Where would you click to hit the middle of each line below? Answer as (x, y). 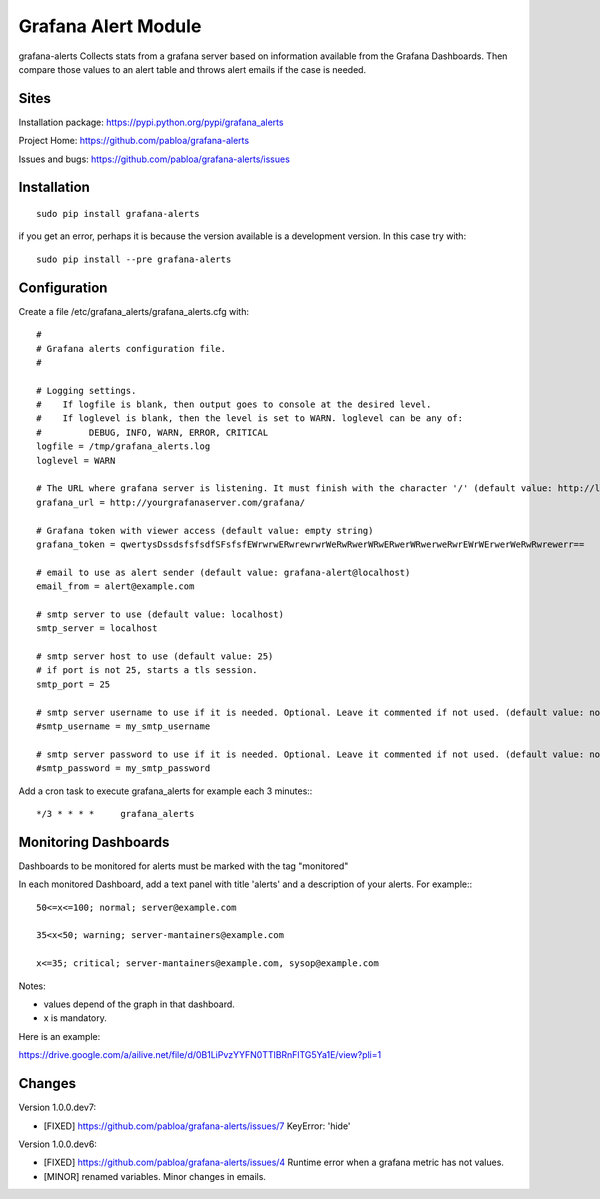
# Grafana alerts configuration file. (131, 348)
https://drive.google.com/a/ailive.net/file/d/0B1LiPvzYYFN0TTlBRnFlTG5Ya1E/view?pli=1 (200, 1055)
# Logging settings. (86, 390)
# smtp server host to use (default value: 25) (155, 656)
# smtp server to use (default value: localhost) (160, 614)
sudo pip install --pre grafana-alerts (134, 259)
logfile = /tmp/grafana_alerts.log (123, 446)
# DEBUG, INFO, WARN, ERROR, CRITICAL (152, 432)
